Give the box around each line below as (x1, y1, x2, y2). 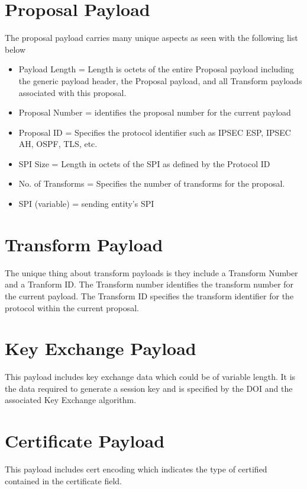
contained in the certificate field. (5, 474, 122, 487)
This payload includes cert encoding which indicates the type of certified (5, 463, 267, 475)
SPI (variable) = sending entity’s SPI (18, 197, 154, 210)
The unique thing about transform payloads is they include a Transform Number (5, 266, 298, 279)
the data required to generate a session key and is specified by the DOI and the (5, 382, 293, 394)
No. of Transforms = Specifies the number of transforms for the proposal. (18, 177, 285, 190)
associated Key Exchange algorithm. (5, 394, 137, 406)
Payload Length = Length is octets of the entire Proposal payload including (18, 63, 294, 75)
